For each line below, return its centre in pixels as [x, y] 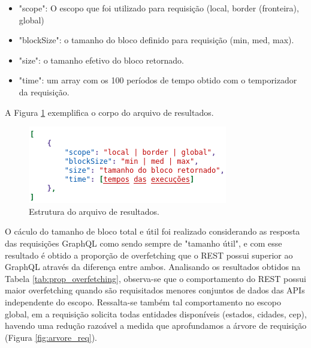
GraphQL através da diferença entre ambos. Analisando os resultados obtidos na [153, 267]
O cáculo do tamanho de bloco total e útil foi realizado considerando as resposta [153, 231]
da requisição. [44, 91]
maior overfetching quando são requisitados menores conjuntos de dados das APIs [155, 290]
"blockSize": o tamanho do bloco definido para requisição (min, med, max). [156, 40]
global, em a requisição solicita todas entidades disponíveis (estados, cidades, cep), [156, 313]
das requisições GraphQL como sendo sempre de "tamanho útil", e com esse [144, 243]
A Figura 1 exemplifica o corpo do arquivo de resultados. [109, 112]
